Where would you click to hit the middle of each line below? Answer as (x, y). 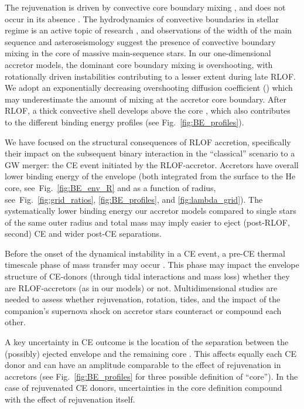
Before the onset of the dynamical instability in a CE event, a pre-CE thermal (145, 253)
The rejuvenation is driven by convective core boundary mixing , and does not (145, 7)
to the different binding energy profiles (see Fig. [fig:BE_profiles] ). (124, 122)
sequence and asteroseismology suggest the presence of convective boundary (140, 41)
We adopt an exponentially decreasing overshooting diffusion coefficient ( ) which (149, 88)
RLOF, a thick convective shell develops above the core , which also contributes (148, 110)
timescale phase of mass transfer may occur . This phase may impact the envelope (152, 265)
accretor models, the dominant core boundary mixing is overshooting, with (139, 64)
